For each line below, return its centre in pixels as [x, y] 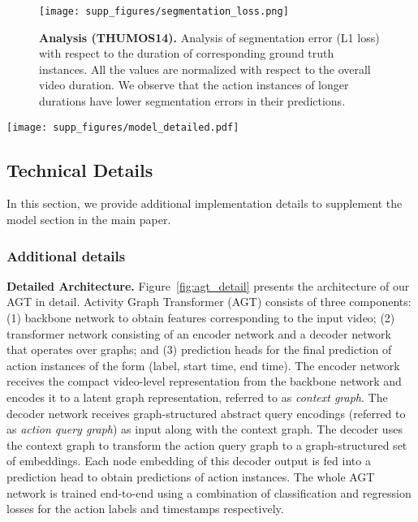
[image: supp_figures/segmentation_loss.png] [164, 11]
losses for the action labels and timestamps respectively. [145, 509]
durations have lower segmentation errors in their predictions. [192, 101]
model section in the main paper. [89, 220]
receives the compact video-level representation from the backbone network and [204, 381]
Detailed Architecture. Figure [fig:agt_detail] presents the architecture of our [208, 285]
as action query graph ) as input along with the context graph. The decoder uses [205, 429]
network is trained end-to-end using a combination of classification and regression [209, 492]
